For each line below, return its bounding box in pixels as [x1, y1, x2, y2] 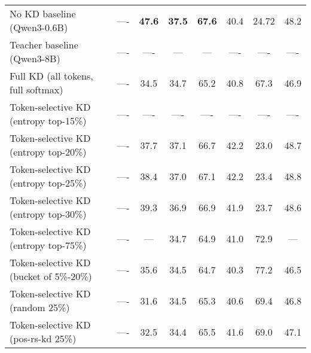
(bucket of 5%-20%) [10, 269, 92, 283]
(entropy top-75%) [10, 238, 87, 252]
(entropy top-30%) [10, 207, 87, 221]
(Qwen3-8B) [10, 51, 60, 65]
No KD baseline [10, 7, 76, 20]
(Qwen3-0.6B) [10, 20, 68, 34]
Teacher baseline [10, 38, 78, 51]
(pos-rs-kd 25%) [10, 331, 77, 345]
